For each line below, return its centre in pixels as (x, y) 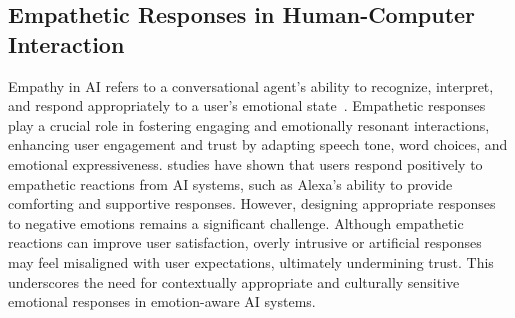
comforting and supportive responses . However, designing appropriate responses (252, 203)
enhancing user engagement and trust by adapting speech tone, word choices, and (258, 144)
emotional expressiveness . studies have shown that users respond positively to (245, 163)
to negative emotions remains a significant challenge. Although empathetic (236, 222)
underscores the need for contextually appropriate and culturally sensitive (234, 281)
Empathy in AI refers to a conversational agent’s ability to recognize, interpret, (251, 85)
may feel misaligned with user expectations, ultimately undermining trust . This (251, 261)
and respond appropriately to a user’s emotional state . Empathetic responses (247, 105)
